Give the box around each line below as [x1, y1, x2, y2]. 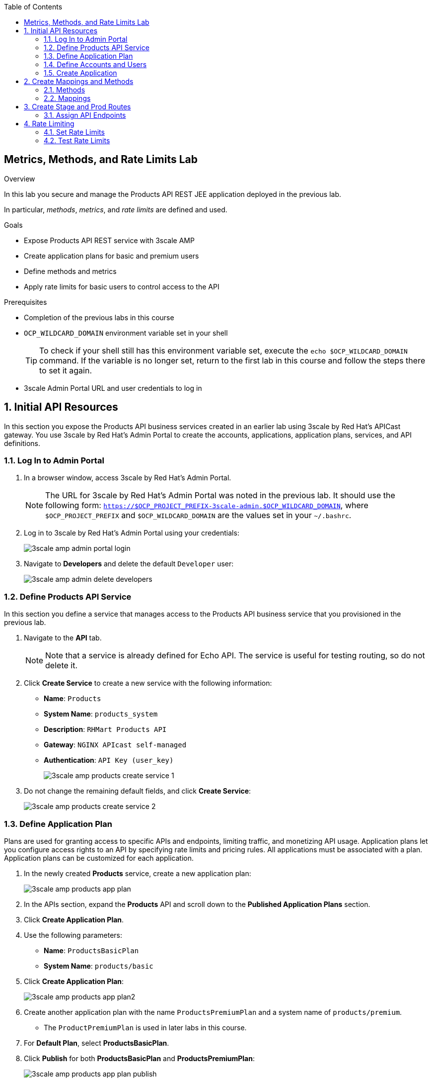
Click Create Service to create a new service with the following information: [24, 679, 272, 688]
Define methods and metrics [24, 267, 117, 275]
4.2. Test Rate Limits [44, 136, 110, 145]
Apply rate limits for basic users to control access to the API [24, 282, 219, 291]
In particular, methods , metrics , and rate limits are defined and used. [4, 205, 227, 214]
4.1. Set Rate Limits [44, 128, 105, 136]
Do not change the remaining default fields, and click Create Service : [24, 787, 251, 796]
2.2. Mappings [44, 94, 91, 102]
